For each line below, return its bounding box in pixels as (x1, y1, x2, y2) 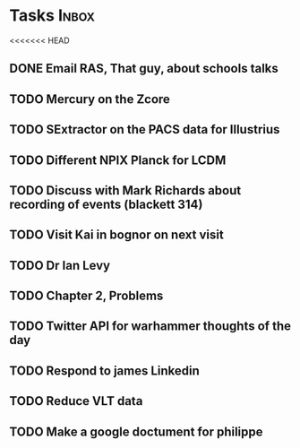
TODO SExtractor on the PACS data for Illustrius (9, 122, 280, 137)
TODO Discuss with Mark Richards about (9, 183, 242, 198)
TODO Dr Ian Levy (9, 257, 110, 273)
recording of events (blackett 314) (9, 196, 203, 211)
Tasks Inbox (9, 5, 96, 26)
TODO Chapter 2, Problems (9, 289, 164, 304)
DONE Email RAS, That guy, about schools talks (9, 61, 279, 76)
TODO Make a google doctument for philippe (9, 424, 263, 439)
